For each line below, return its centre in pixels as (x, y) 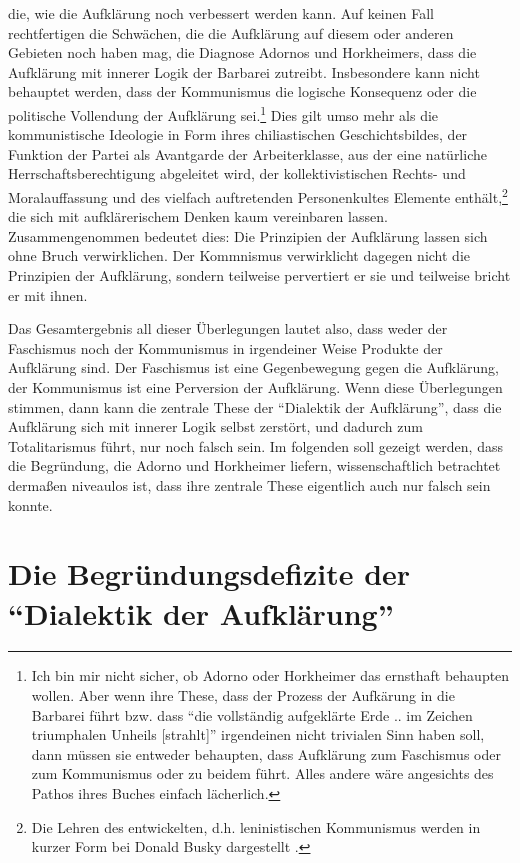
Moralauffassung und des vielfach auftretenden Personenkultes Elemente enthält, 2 (258, 195)
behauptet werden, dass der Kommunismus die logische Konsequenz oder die (242, 91)
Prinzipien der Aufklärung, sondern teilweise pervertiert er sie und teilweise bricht (259, 275)
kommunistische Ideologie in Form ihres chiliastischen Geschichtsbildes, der (238, 134)
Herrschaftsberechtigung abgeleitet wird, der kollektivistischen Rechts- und (237, 173)
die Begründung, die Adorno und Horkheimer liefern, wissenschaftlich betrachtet (254, 465)
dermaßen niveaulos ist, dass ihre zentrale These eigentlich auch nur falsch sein (249, 484)
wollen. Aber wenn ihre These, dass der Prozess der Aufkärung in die (243, 695)
